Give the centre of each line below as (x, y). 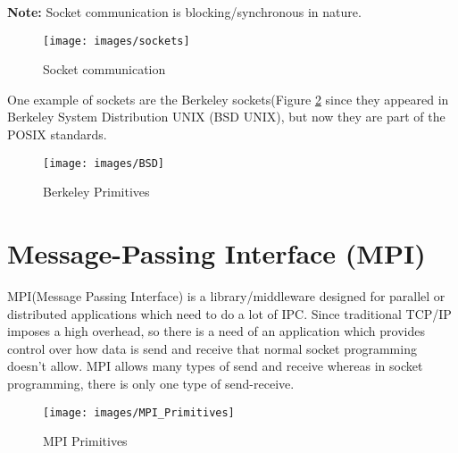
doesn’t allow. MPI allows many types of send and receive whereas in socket (215, 366)
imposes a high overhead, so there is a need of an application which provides (216, 331)
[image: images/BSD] (104, 163)
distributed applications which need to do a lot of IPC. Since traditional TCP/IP (229, 313)
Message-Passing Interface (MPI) (217, 253)
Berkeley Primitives (96, 192)
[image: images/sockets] (117, 41)
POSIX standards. (57, 134)
